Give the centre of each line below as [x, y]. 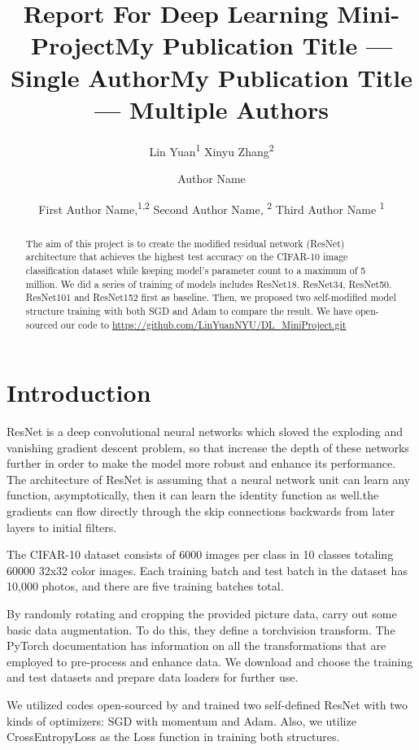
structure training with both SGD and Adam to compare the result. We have [189, 310]
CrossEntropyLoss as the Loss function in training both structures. [173, 737]
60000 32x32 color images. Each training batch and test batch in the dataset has [207, 570]
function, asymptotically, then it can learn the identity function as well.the [193, 495]
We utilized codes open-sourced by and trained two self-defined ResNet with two [207, 705]
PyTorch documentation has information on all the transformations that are [196, 645]
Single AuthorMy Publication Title [212, 77]
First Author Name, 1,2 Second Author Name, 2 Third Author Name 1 [212, 207]
